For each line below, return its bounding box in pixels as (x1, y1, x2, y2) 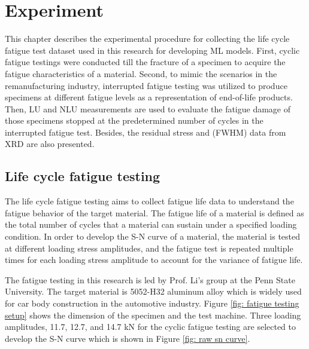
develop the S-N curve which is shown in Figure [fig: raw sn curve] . (5, 332, 250, 344)
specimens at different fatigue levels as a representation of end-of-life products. (5, 91, 293, 103)
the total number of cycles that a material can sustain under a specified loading (5, 218, 297, 231)
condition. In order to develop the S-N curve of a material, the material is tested (5, 230, 301, 243)
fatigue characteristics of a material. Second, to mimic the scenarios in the (5, 67, 277, 79)
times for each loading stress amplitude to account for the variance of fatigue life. (5, 253, 303, 266)
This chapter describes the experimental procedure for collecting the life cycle (5, 32, 290, 45)
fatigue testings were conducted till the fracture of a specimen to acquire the (5, 56, 286, 68)
